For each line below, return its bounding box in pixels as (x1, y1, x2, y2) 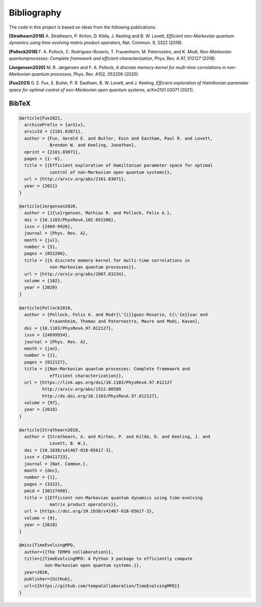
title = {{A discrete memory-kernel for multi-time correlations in (24, 257, 190, 263)
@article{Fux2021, (19, 115, 63, 121)
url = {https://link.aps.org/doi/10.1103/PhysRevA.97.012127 (24, 379, 173, 385)
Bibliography (9, 7, 61, 18)
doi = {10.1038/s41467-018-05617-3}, (24, 447, 114, 453)
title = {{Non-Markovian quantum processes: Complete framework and (24, 366, 190, 372)
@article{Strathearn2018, (19, 427, 81, 433)
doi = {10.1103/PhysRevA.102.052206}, (24, 217, 116, 222)
